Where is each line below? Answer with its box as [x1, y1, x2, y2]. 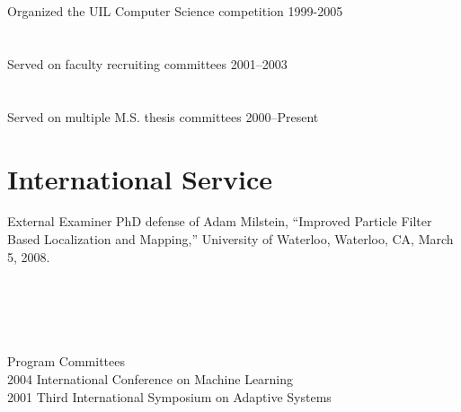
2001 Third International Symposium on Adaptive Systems [7, 387, 332, 406]
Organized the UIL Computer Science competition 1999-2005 [7, 2, 343, 21]
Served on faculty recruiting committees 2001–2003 [7, 54, 288, 73]
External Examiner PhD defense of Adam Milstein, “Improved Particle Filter [7, 212, 432, 231]
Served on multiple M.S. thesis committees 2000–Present [7, 107, 319, 126]
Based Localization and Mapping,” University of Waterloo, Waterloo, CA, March [7, 230, 454, 249]
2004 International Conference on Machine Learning [7, 369, 294, 388]
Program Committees [7, 352, 125, 371]
